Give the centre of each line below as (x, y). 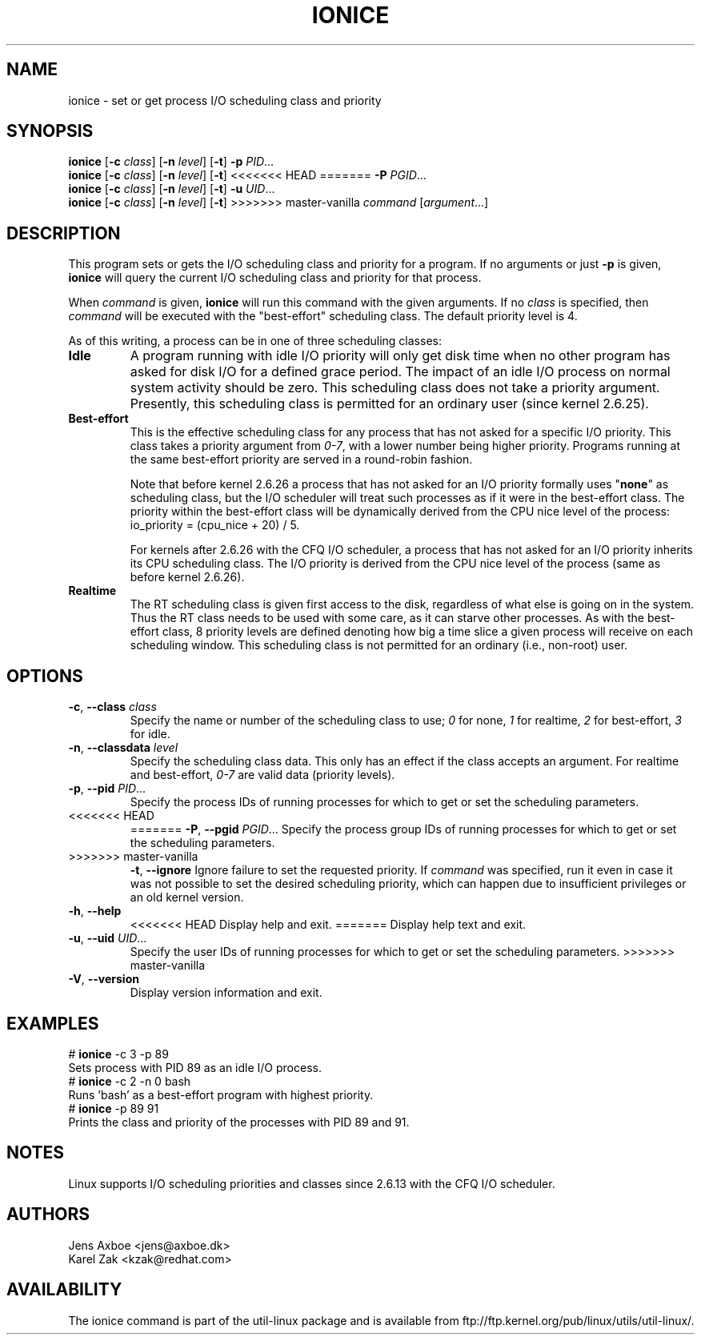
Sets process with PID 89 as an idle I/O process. (195, 1067)
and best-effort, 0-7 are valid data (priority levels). (262, 775)
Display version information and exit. (226, 993)
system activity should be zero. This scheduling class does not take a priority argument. (395, 388)
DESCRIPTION (64, 233)
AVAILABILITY (64, 1290)
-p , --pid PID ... (107, 789)
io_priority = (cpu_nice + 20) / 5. (215, 525)
